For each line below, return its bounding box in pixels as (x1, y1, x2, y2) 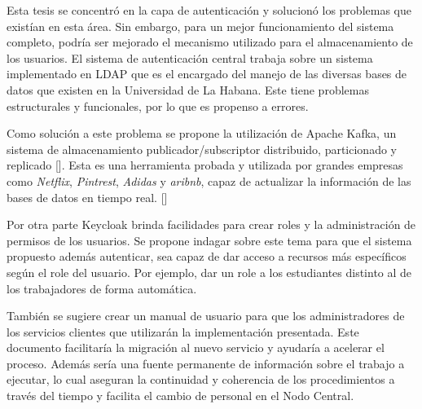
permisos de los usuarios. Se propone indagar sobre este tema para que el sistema (7, 231, 412, 248)
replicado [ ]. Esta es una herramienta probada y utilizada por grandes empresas (7, 156, 403, 174)
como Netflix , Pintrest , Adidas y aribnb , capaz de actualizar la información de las (7, 172, 411, 189)
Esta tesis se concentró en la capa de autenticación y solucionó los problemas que (7, 2, 411, 18)
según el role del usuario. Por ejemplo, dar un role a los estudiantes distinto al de (7, 263, 412, 280)
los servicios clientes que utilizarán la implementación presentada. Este (7, 323, 359, 340)
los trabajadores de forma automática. (7, 279, 197, 297)
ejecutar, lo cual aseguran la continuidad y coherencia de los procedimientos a (7, 371, 395, 388)
